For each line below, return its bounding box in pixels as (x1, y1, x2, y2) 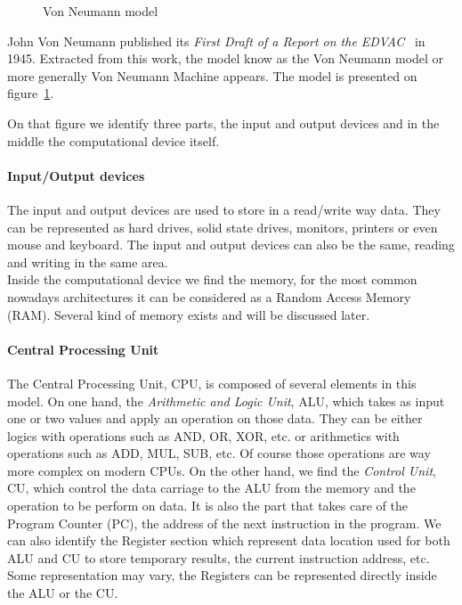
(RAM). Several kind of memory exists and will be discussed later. (7, 305, 370, 323)
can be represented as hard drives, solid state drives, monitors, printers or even (7, 217, 438, 236)
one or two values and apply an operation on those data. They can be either (7, 409, 423, 428)
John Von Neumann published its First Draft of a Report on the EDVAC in (7, 31, 426, 50)
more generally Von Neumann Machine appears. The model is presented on (7, 66, 417, 85)
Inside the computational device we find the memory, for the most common (7, 270, 417, 289)
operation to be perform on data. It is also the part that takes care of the (7, 496, 408, 515)
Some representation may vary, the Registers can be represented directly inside (7, 566, 437, 585)
